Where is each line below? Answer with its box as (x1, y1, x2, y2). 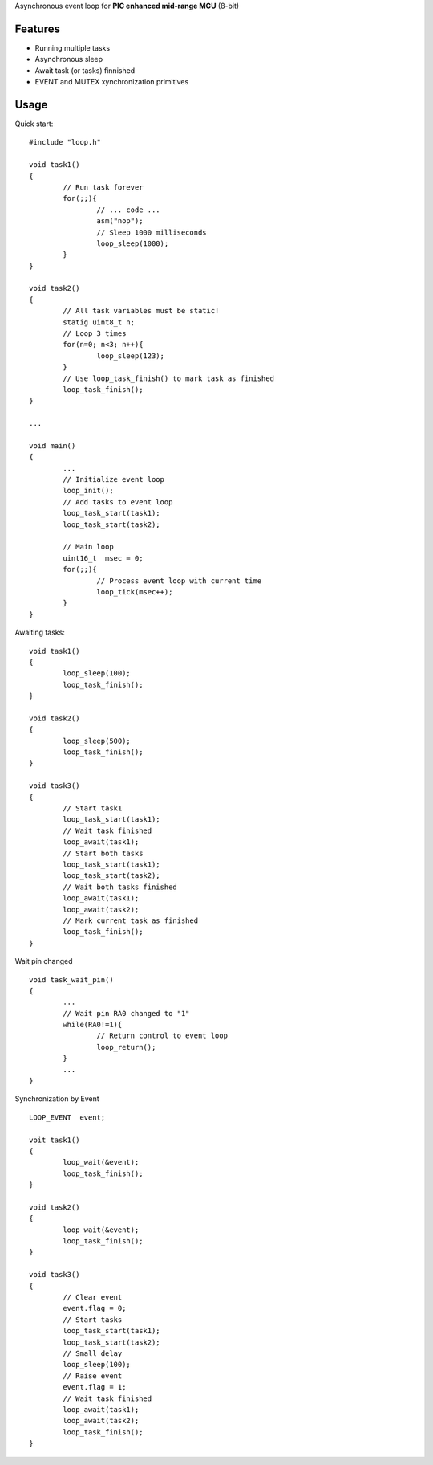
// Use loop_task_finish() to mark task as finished (63, 373, 274, 383)
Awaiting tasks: (14, 627, 66, 638)
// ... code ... (96, 205, 160, 214)
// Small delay (63, 1349, 123, 1357)
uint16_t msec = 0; (63, 553, 144, 562)
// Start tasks (63, 1315, 123, 1324)
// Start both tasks (63, 848, 144, 858)
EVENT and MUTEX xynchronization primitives (34, 77, 189, 87)
